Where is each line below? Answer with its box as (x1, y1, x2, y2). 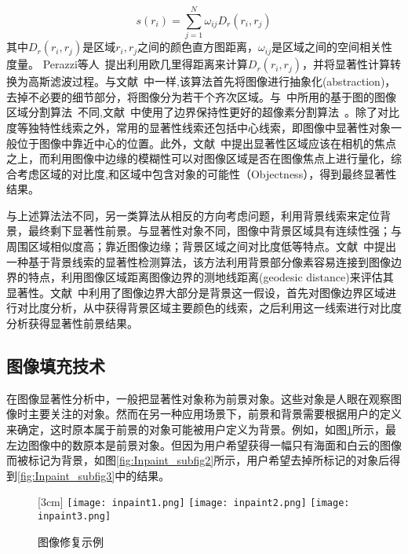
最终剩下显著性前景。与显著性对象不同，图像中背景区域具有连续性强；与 (27, 222, 402, 239)
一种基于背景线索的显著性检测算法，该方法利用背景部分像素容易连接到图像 (6, 253, 391, 270)
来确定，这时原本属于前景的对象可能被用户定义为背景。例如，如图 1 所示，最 (6, 421, 396, 438)
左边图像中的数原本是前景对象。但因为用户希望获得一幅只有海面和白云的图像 (6, 436, 402, 453)
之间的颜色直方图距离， (137, 39, 259, 55)
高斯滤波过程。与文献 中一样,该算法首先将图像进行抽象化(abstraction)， (27, 73, 396, 90)
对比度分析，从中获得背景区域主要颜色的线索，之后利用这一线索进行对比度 (16, 299, 402, 316)
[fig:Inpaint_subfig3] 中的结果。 (17, 467, 170, 483)
